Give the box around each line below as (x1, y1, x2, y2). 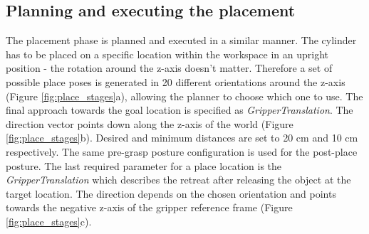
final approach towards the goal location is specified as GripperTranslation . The (6, 102, 353, 117)
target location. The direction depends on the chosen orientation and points (6, 186, 336, 201)
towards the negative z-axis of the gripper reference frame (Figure (6, 200, 293, 215)
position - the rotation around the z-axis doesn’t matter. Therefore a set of (6, 60, 333, 75)
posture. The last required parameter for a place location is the (6, 158, 282, 173)
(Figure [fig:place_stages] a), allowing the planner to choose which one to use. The (6, 88, 363, 103)
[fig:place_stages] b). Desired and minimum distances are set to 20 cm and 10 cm (6, 130, 358, 145)
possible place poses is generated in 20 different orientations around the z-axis (6, 74, 345, 89)
